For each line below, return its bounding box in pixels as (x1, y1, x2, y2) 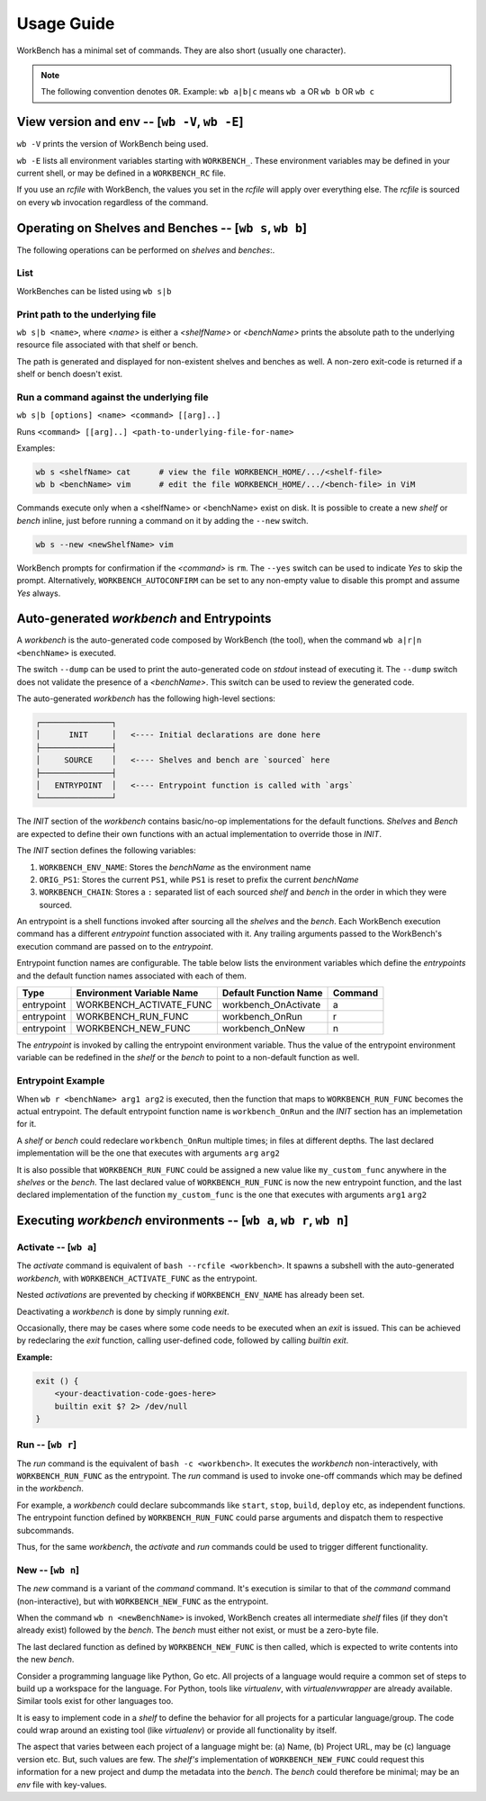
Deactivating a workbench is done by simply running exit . (16, 1306, 229, 1317)
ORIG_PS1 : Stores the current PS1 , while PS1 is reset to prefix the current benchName (39, 874, 359, 885)
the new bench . (16, 1654, 75, 1665)
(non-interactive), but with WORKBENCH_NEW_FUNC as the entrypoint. (16, 1596, 269, 1607)
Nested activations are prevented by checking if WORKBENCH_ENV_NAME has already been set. (16, 1290, 364, 1301)
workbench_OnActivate (221, 999, 321, 1012)
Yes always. (16, 588, 61, 599)
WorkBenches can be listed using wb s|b (16, 285, 172, 296)
